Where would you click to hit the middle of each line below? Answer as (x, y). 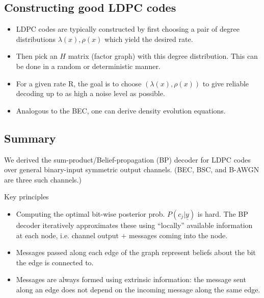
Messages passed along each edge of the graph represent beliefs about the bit (136, 252)
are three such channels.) (43, 179)
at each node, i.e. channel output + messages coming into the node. (122, 235)
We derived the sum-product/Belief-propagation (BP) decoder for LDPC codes (127, 159)
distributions (36, 39)
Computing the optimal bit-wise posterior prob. (90, 213)
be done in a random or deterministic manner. (88, 66)
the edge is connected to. (55, 262)
